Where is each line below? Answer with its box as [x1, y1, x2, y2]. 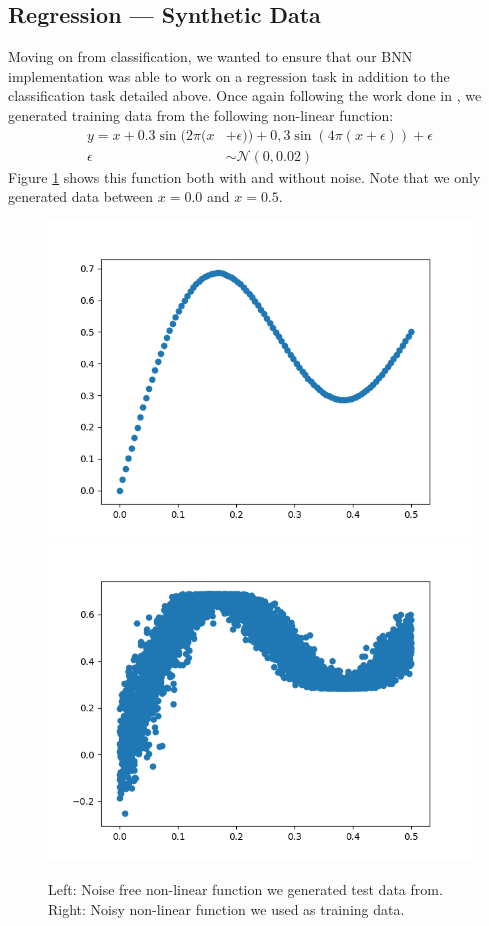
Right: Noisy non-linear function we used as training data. [48, 898, 405, 919]
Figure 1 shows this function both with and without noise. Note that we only [8, 166, 481, 187]
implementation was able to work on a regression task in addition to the [8, 65, 450, 86]
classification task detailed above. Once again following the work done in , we [8, 85, 482, 106]
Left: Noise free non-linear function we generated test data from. [48, 879, 443, 900]
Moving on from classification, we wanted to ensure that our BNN [8, 46, 413, 67]
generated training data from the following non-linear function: [8, 104, 394, 125]
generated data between [8, 186, 154, 207]
